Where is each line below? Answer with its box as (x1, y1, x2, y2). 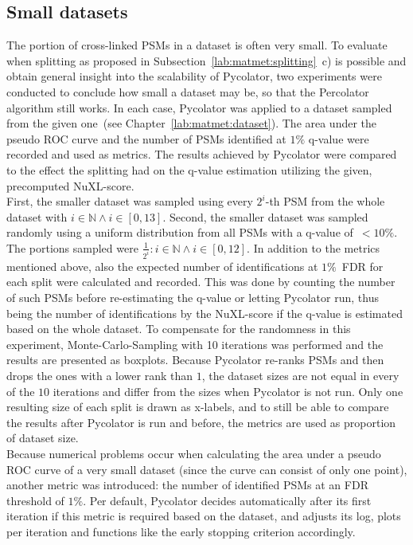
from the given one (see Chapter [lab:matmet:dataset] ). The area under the (6, 115, 377, 131)
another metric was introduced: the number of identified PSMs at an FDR (6, 476, 368, 493)
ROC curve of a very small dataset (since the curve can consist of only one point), (6, 461, 407, 477)
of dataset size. (6, 429, 79, 446)
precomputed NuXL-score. (6, 177, 134, 194)
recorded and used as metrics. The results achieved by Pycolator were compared (6, 146, 397, 163)
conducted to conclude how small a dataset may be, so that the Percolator (6, 83, 369, 100)
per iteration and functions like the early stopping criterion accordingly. (6, 523, 356, 539)
